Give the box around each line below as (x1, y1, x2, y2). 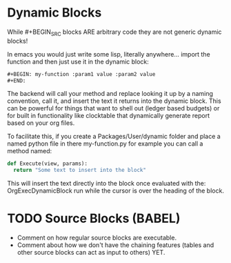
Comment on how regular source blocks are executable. (17, 233, 177, 242)
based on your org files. (7, 119, 75, 127)
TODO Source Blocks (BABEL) (7, 211, 181, 226)
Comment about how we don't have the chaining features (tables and (17, 241, 214, 249)
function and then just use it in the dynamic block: (7, 57, 150, 66)
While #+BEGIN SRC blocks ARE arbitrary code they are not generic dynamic (7, 28, 222, 37)
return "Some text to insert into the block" (13, 167, 147, 174)
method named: (7, 147, 52, 155)
